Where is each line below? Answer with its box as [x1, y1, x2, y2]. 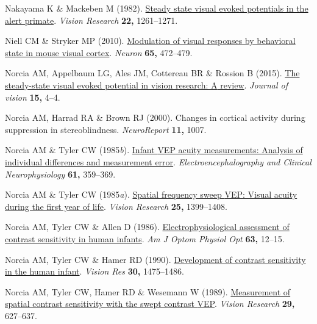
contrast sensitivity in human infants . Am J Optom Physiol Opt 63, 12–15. [5, 232, 285, 245]
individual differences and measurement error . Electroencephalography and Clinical [5, 155, 312, 168]
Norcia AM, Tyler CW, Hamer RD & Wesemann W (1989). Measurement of [5, 285, 291, 298]
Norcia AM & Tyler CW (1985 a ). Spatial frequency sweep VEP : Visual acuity [5, 188, 297, 201]
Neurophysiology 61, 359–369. [5, 167, 116, 180]
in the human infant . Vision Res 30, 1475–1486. [5, 265, 184, 278]
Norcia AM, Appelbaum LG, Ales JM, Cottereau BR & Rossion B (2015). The [5, 67, 300, 79]
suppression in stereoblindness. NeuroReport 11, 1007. [5, 123, 207, 135]
